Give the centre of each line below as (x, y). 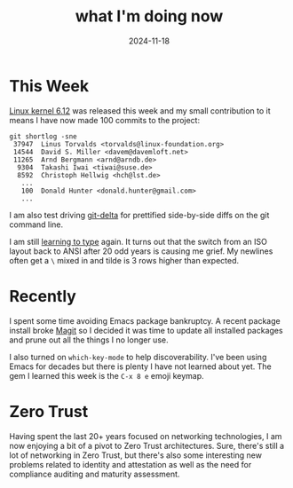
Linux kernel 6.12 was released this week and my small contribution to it (140, 110)
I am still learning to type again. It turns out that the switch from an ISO (139, 241)
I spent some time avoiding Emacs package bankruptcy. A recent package (145, 320)
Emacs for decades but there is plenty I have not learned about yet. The (141, 366)
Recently (43, 296)
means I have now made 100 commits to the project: (105, 120)
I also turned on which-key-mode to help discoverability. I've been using (138, 357)
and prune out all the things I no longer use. (89, 340)
